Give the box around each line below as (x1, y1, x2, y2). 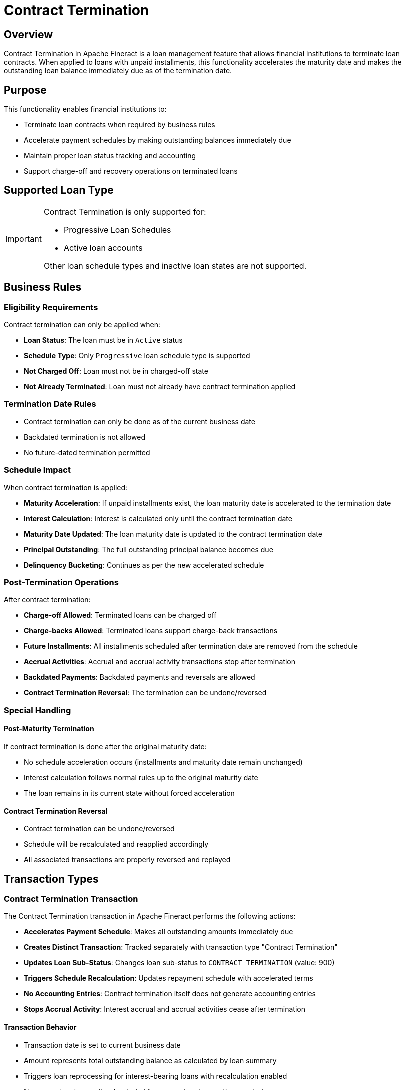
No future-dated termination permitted (24, 448, 150, 457)
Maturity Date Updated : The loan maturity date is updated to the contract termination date (24, 529, 322, 538)
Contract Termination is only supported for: (43, 206, 206, 217)
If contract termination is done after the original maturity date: (4, 742, 207, 751)
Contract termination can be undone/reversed (24, 824, 175, 833)
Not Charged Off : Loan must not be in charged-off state (24, 367, 208, 376)
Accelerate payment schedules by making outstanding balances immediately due (24, 136, 291, 145)
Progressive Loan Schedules (63, 224, 171, 235)
